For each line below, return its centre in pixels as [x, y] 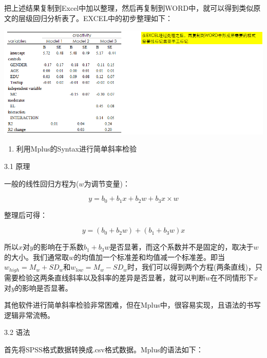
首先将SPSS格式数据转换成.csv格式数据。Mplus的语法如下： [104, 349]
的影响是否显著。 [43, 287]
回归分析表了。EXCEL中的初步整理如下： [103, 18]
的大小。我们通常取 [36, 257]
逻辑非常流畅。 [29, 315]
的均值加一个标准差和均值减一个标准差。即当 [150, 257]
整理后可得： [26, 214]
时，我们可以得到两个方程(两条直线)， [191, 267]
